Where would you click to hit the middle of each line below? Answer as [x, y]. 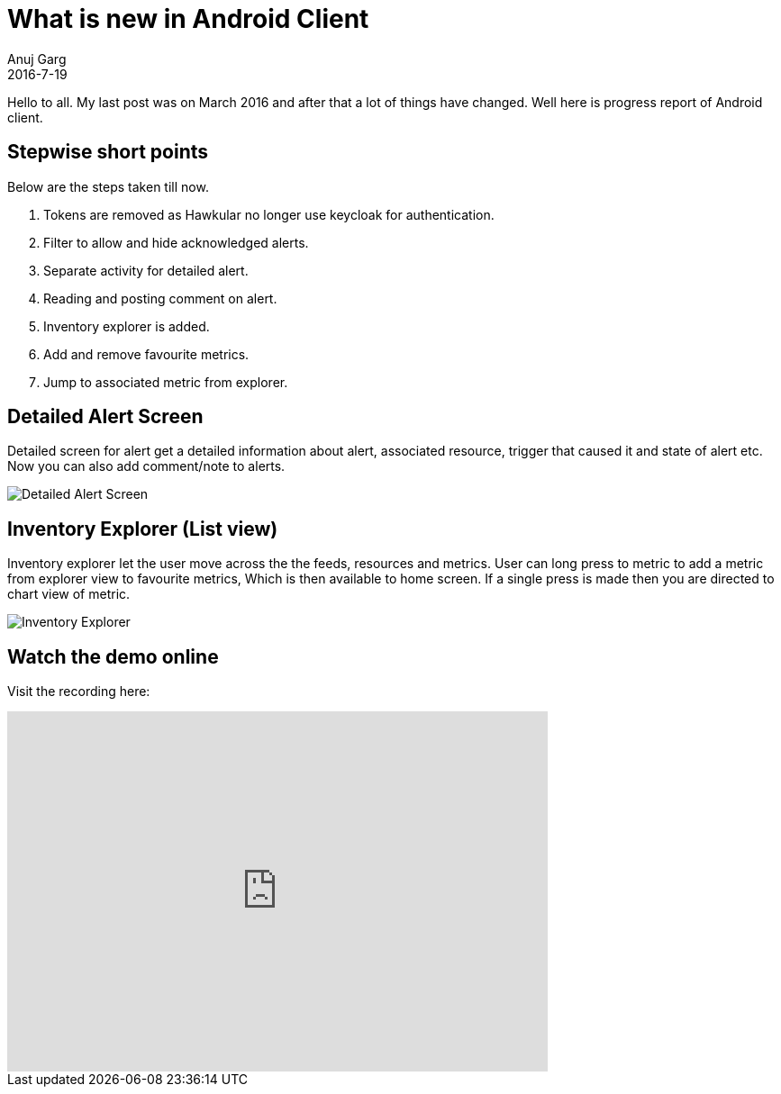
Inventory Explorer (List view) [143, 529]
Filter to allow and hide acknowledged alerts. [176, 242]
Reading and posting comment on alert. [160, 298]
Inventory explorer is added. [127, 326]
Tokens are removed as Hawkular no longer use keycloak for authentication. [269, 214]
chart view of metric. [69, 594]
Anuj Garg [37, 59]
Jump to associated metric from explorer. [166, 382]
